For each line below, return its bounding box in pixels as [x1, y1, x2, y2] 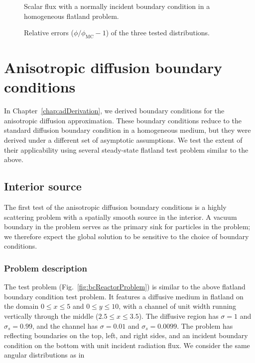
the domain [4, 301, 39, 311]
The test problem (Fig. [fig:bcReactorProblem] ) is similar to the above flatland [4, 281, 246, 292]
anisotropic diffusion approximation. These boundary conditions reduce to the [4, 115, 242, 125]
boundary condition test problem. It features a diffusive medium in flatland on [4, 291, 244, 301]
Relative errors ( [24, 27, 74, 38]
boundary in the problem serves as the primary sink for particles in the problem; [4, 221, 251, 232]
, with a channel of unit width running [119, 301, 237, 311]
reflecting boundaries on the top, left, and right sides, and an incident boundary [4, 330, 248, 341]
